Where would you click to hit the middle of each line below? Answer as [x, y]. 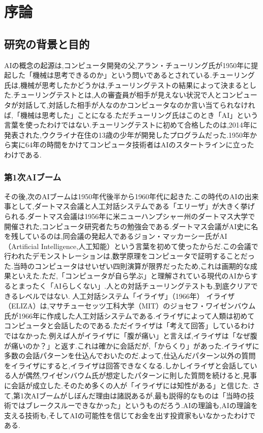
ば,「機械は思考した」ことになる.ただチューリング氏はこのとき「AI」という [131, 115]
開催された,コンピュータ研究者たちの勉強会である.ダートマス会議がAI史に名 [131, 226]
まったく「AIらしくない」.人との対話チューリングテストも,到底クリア [134, 286]
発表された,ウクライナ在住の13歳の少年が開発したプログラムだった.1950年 [127, 134]
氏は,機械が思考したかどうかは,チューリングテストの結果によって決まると [127, 85]
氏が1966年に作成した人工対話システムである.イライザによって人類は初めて [129, 315]
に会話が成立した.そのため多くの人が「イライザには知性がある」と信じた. [127, 385]
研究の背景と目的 [47, 43]
